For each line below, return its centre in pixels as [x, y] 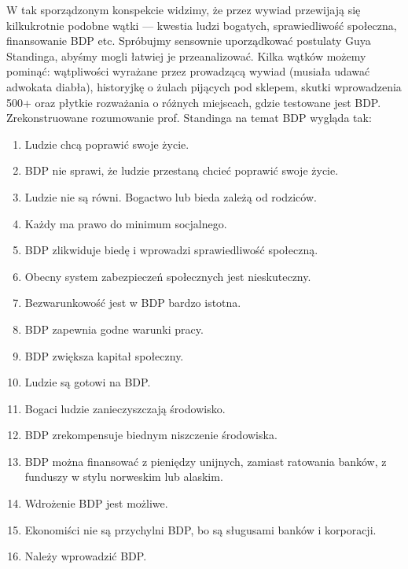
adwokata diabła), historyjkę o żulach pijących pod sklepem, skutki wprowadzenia [204, 86]
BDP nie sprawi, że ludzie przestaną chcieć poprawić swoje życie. [182, 170]
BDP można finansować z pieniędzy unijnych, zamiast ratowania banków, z [206, 461]
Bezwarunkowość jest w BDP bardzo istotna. [133, 303]
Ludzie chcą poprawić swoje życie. [107, 144]
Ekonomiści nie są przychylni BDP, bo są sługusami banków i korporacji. [200, 529]
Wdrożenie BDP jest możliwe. [96, 503]
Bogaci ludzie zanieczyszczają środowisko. [125, 408]
